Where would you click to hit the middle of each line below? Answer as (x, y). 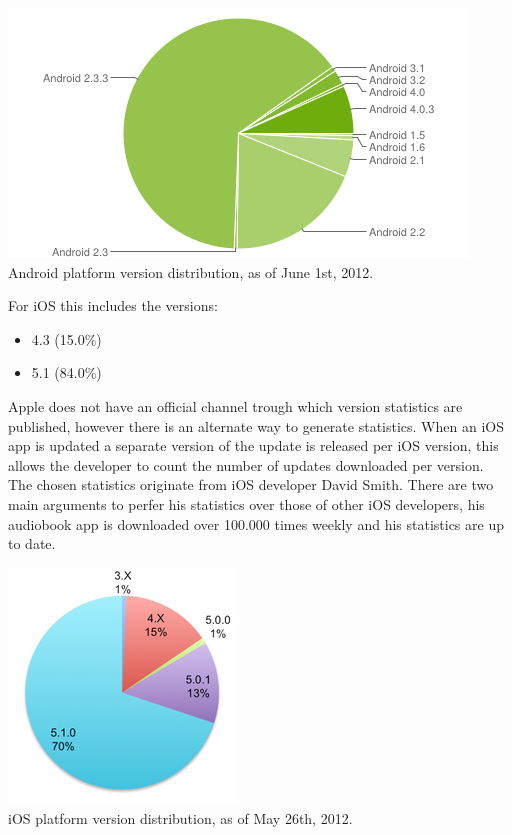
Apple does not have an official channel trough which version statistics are (235, 405)
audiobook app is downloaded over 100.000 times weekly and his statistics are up (256, 523)
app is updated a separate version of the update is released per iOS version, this (253, 445)
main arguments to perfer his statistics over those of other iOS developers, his (246, 503)
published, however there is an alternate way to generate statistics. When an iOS (256, 425)
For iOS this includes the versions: (113, 305)
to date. (32, 543)
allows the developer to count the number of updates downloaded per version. (246, 464)
